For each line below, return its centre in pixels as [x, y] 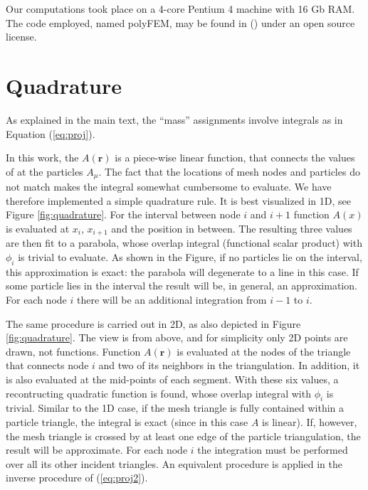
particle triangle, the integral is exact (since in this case [127, 421]
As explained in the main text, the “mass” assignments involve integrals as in [174, 119]
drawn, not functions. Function [73, 351]
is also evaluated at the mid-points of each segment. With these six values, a [172, 379]
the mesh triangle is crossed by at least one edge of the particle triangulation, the [183, 436]
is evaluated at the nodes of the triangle [264, 351]
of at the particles [44, 171]
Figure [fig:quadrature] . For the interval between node [123, 214]
